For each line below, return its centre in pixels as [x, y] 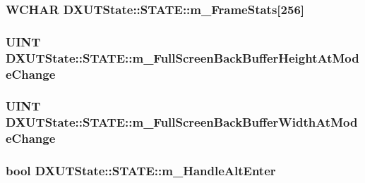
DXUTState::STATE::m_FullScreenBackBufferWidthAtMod [182, 122]
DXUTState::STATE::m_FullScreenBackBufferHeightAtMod [182, 57]
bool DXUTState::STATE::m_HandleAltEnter [141, 171]
